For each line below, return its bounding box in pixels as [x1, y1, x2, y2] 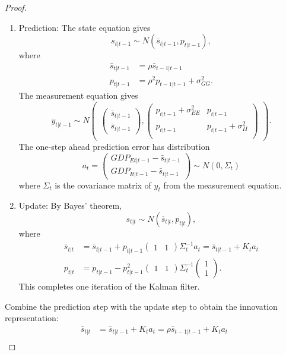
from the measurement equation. [163, 178, 282, 191]
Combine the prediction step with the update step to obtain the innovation [5, 300, 278, 312]
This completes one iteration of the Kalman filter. [18, 279, 200, 292]
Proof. [5, 1, 27, 13]
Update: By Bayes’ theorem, [18, 199, 122, 212]
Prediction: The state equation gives [18, 21, 151, 33]
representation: [5, 312, 59, 324]
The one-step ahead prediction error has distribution [18, 140, 210, 152]
